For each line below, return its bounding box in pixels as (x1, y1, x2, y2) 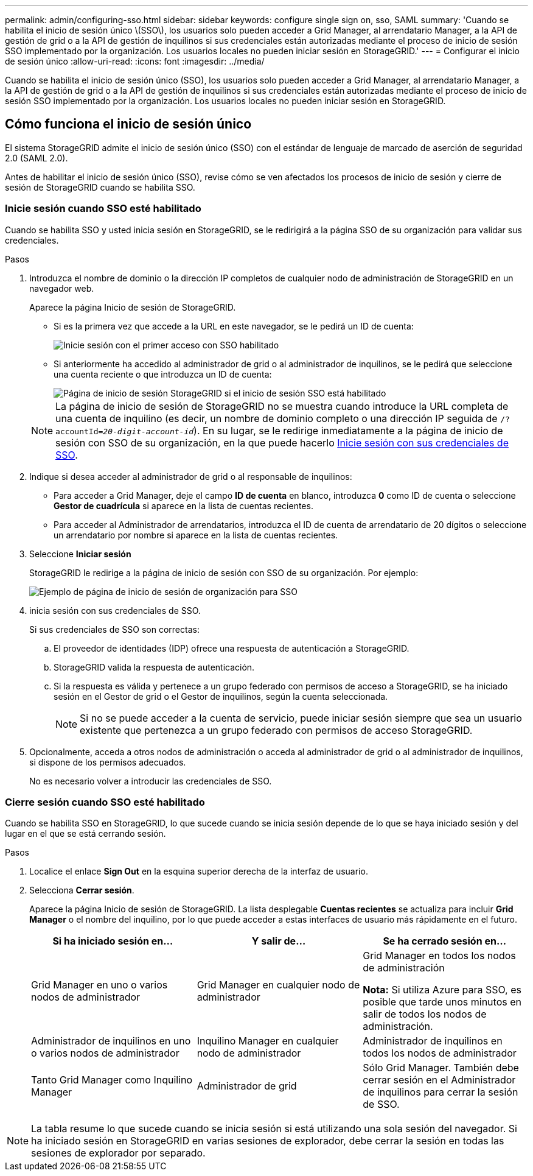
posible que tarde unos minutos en (363, 996, 521, 1009)
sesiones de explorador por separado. (31, 1147, 206, 1160)
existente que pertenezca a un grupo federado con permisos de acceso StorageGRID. (80, 724, 473, 736)
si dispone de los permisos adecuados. (29, 756, 186, 767)
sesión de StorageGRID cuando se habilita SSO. (5, 181, 195, 192)
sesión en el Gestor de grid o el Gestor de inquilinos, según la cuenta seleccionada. (54, 691, 388, 702)
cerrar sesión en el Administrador (363, 1074, 516, 1086)
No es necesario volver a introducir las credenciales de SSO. (29, 775, 272, 786)
